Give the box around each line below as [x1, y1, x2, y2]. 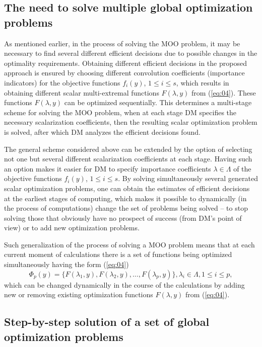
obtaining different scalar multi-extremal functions [4, 87, 159, 98]
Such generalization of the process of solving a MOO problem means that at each [4, 239, 255, 249]
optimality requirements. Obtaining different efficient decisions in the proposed [4, 57, 247, 68]
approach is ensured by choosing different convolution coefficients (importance [4, 67, 245, 78]
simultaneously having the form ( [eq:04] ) [4, 259, 129, 270]
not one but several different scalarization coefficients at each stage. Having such [4, 153, 252, 164]
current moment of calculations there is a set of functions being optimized [4, 249, 232, 259]
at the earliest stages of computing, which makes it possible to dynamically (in [4, 193, 247, 203]
